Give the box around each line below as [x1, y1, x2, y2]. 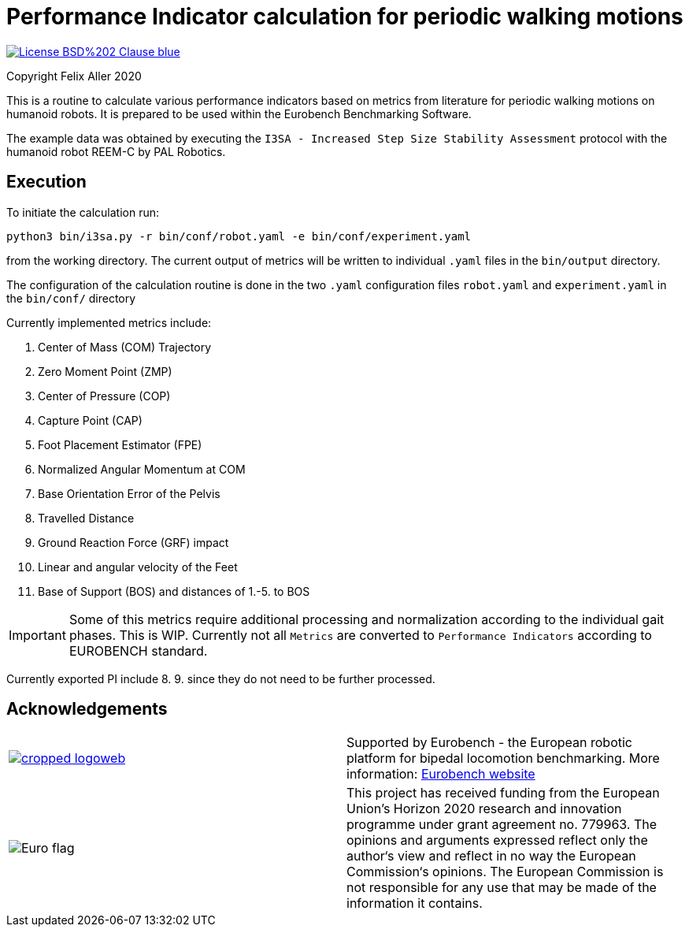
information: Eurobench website [346, 766, 535, 782]
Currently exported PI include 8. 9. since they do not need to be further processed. [6, 671, 435, 686]
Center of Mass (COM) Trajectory [38, 340, 212, 354]
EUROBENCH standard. [69, 642, 208, 659]
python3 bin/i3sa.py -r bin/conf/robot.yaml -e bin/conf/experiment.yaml [6, 229, 472, 243]
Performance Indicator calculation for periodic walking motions [6, 3, 683, 30]
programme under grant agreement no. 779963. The [346, 816, 658, 833]
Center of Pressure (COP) [38, 388, 171, 403]
